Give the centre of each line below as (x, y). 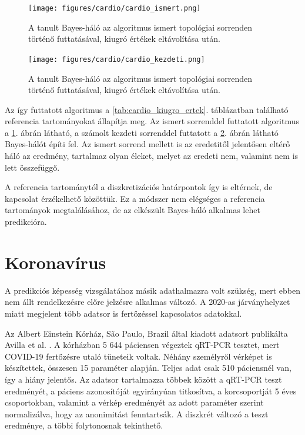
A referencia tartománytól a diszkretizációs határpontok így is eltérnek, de (139, 187)
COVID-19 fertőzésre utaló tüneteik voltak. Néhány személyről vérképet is (138, 356)
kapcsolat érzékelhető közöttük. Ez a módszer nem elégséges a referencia (135, 198)
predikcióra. (26, 222)
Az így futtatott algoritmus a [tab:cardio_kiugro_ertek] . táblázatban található (147, 109)
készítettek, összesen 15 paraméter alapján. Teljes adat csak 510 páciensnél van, (148, 368)
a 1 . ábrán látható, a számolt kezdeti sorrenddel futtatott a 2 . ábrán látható (142, 132)
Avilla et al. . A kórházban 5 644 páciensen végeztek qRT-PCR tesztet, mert (142, 345)
